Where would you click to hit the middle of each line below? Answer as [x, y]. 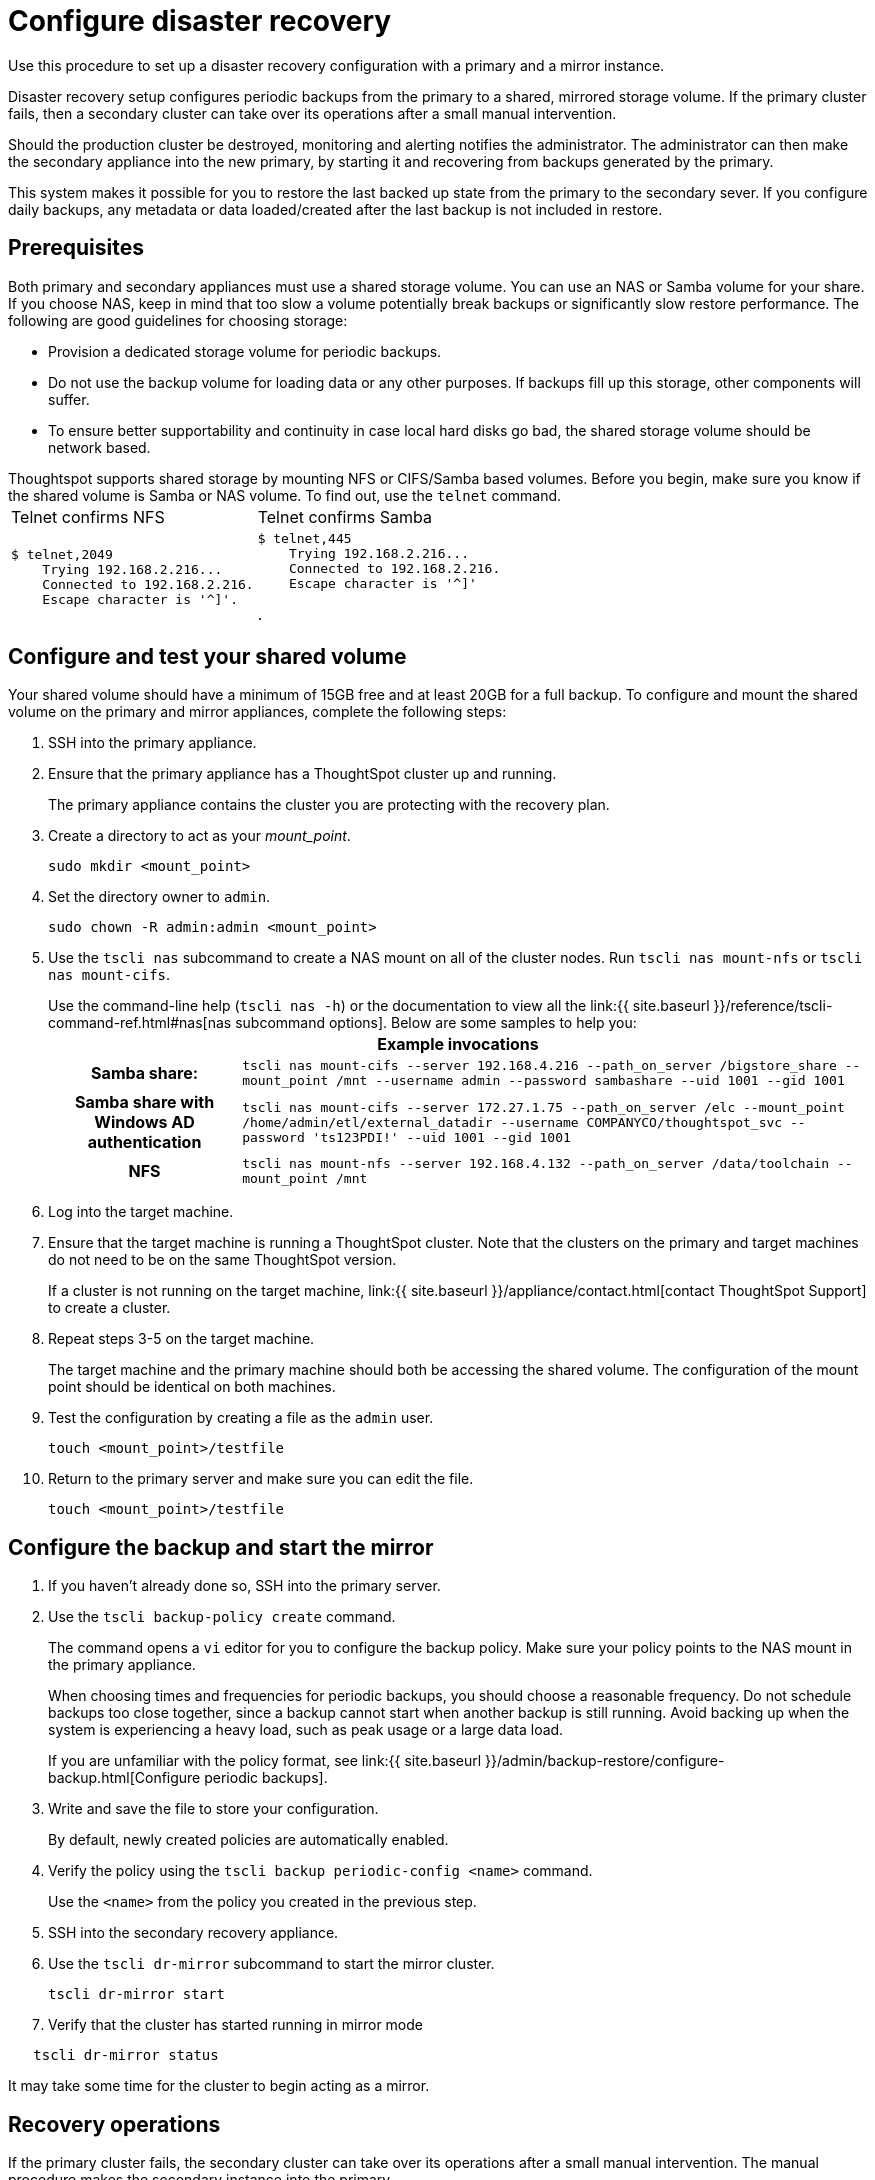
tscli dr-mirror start [137, 1994]
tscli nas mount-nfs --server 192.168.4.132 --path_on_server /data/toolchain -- [547, 1164]
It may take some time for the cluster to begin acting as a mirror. [219, 2086]
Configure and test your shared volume [207, 657]
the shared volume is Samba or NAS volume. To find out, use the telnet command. [285, 495]
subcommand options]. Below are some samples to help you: [436, 1023]
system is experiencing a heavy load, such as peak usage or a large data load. [306, 1730]
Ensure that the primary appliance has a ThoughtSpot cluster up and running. [302, 774]
